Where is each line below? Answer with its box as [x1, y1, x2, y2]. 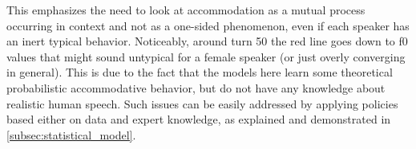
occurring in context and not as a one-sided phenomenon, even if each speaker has [6, 17, 410, 33]
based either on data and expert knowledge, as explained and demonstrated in [6, 111, 391, 127]
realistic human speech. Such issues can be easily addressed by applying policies [6, 95, 398, 112]
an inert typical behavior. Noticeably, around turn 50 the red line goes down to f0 [6, 33, 408, 49]
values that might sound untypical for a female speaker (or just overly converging [6, 48, 406, 65]
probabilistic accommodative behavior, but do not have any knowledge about [6, 79, 386, 96]
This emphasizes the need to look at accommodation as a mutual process [6, 2, 366, 18]
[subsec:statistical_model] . [6, 126, 136, 143]
